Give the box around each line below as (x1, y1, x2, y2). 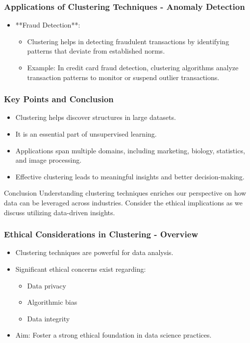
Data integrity (27, 313, 70, 323)
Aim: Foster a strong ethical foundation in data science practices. (15, 330, 212, 340)
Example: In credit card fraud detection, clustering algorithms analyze (27, 62, 239, 72)
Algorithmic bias (27, 297, 77, 307)
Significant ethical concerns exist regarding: (15, 263, 146, 274)
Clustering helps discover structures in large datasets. (15, 112, 176, 122)
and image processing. (15, 155, 82, 165)
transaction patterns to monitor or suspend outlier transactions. (27, 72, 220, 82)
